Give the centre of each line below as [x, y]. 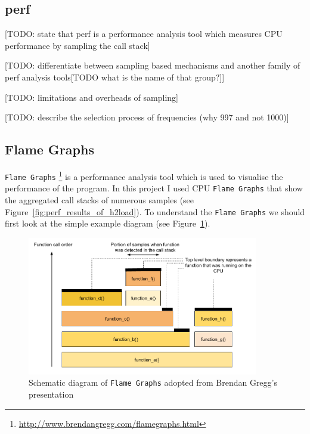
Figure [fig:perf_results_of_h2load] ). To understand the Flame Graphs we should [155, 211]
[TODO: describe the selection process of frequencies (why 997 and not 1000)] [147, 117]
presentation [51, 394]
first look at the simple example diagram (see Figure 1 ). [108, 223]
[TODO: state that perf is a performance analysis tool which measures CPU [144, 34]
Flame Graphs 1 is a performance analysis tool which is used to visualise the [144, 175]
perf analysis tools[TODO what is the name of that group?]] [115, 77]
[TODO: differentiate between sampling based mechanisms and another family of [153, 65]
